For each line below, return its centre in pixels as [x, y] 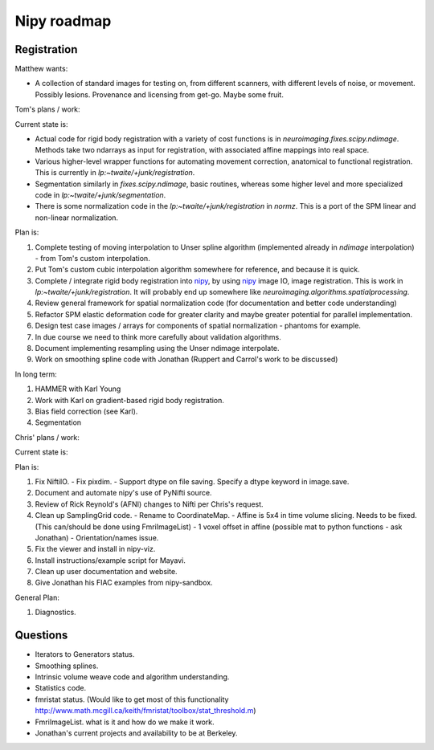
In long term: [36, 374]
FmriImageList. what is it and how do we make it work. [125, 722]
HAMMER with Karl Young [78, 389]
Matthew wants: [41, 69]
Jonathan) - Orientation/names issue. [97, 537]
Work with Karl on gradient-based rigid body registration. [130, 400]
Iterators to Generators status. [85, 654]
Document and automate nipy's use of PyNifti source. [123, 493]
